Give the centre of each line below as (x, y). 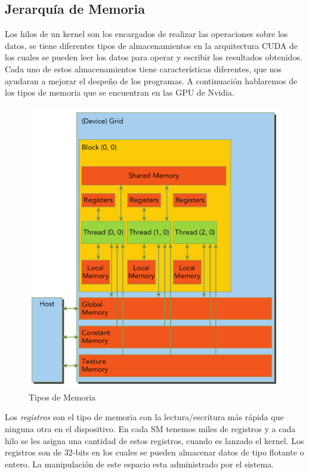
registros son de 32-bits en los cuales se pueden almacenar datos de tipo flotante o (154, 452)
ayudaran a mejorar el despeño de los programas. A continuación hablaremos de (151, 80)
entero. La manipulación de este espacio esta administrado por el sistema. (140, 464)
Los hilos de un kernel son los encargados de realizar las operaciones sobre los (146, 34)
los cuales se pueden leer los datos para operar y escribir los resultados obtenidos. (154, 57)
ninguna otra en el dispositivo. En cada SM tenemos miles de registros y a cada (150, 428)
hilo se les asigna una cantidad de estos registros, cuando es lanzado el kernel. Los (154, 440)
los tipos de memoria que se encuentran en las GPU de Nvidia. (120, 92)
